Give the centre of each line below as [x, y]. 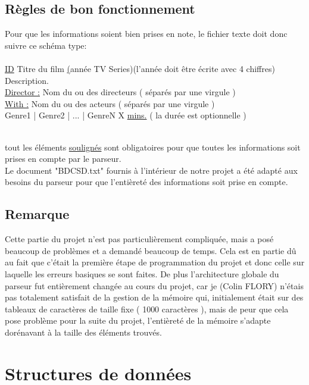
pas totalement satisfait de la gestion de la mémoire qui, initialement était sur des [154, 297]
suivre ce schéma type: [46, 45]
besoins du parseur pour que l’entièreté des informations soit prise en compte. [146, 182]
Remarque [37, 214]
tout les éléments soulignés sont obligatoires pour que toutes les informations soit [153, 147]
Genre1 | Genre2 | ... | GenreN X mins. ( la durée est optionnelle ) [126, 115]
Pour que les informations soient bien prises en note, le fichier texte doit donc [146, 34]
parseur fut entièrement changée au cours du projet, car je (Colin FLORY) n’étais [154, 285]
